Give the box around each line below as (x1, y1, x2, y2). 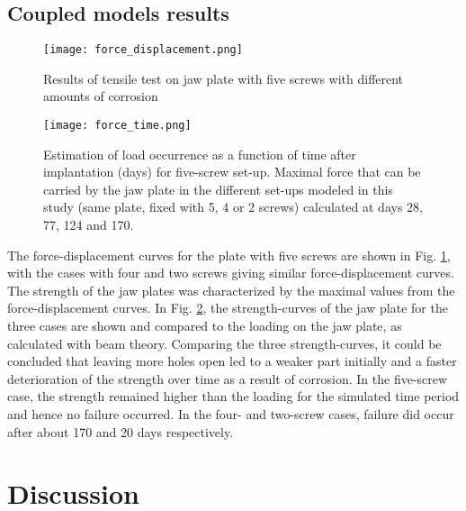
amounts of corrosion (43, 87, 158, 105)
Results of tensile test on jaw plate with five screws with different (43, 68, 404, 87)
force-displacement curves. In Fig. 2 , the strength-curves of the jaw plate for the (7, 298, 448, 317)
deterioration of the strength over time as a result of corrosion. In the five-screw (7, 369, 448, 388)
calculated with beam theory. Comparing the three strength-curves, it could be (7, 333, 442, 352)
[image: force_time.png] (43, 119, 192, 132)
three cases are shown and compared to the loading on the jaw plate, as (7, 316, 402, 335)
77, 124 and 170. (43, 215, 134, 234)
